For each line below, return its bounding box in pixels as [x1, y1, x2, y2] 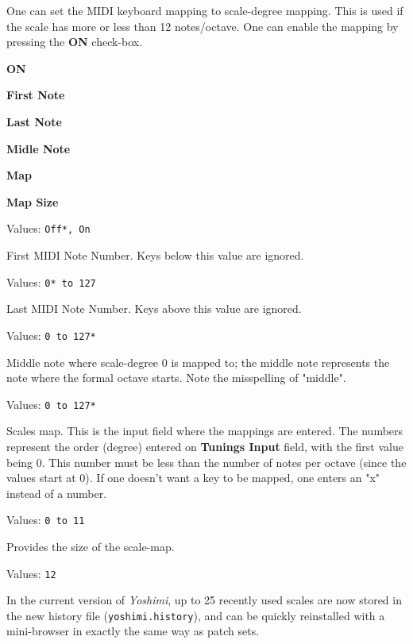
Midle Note [6, 140, 71, 156]
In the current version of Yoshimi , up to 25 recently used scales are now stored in [6, 592, 402, 608]
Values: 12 [6, 565, 56, 581]
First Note [6, 87, 65, 103]
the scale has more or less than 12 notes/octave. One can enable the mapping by [6, 17, 399, 34]
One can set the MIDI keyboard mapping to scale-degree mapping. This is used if [6, 2, 403, 18]
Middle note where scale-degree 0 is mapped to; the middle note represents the [6, 353, 390, 370]
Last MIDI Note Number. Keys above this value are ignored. [6, 300, 302, 317]
